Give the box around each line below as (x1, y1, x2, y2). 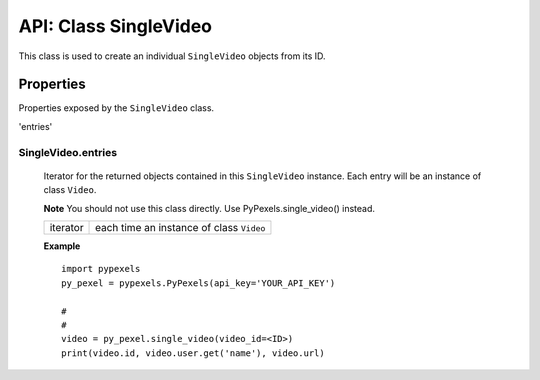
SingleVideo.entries (18, 145, 118, 159)
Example (43, 240, 81, 252)
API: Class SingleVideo (18, 15, 213, 37)
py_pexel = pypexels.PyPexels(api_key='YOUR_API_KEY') (61, 277, 336, 289)
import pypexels (61, 263, 141, 275)
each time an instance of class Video (95, 220, 266, 234)
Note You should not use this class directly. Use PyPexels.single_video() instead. (43, 202, 375, 214)
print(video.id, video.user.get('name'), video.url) (61, 347, 325, 359)
